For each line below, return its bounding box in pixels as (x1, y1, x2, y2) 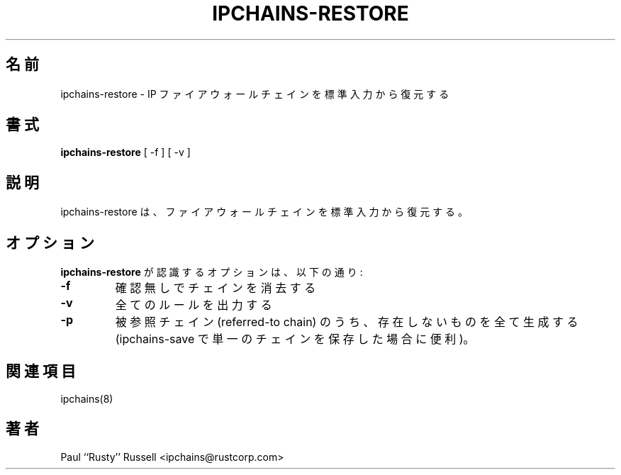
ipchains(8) (60, 392, 113, 405)
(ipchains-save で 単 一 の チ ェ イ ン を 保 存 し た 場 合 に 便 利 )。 (115, 332, 475, 347)
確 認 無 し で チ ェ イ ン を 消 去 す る (115, 281, 316, 296)
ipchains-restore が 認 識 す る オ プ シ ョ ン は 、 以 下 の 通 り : (60, 266, 363, 279)
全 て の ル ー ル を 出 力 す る (115, 298, 272, 313)
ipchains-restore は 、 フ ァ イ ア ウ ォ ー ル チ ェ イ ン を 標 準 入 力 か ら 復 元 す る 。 (60, 206, 468, 218)
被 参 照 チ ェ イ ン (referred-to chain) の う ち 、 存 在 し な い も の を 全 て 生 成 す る (115, 315, 578, 330)
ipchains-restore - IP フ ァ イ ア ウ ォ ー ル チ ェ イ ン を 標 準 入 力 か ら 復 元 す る (60, 87, 449, 100)
